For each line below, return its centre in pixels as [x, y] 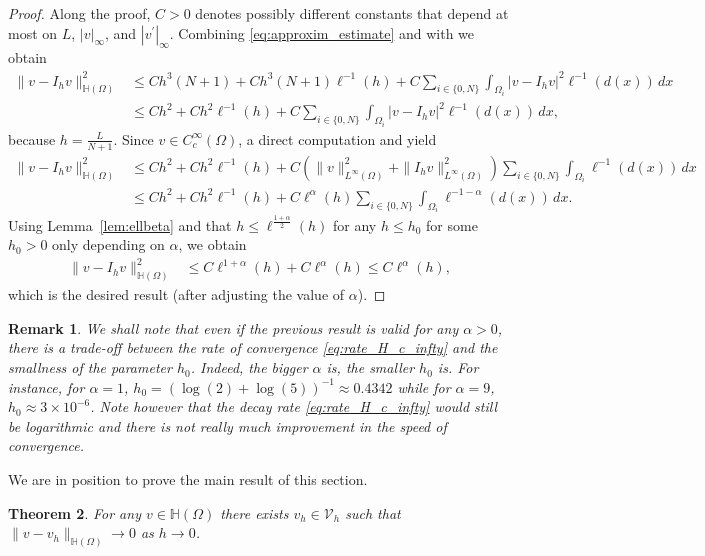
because [32, 138]
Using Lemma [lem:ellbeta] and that [120, 224]
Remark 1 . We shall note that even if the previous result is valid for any [233, 327]
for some [452, 224]
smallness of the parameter [90, 367]
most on [33, 32]
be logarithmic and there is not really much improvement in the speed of [227, 425]
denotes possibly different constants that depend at [352, 13]
